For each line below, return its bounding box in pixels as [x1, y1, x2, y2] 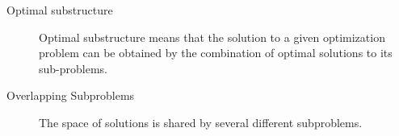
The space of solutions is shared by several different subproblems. [39, 113, 363, 130]
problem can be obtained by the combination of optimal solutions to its [39, 44, 393, 61]
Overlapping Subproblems [6, 87, 135, 104]
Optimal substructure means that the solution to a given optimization [39, 28, 385, 45]
